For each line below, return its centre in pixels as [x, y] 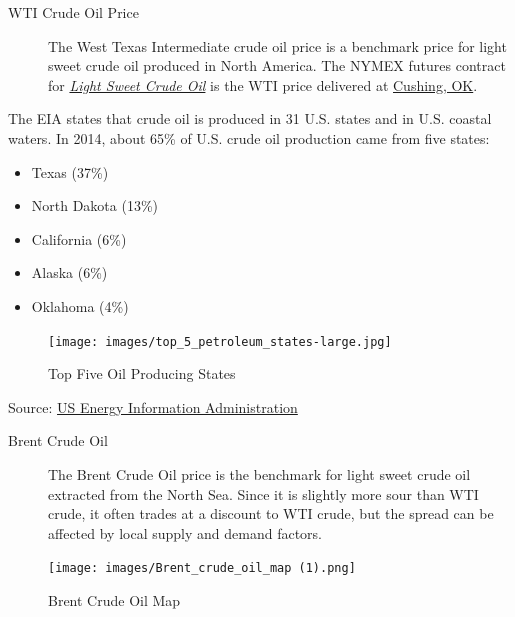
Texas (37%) [70, 171]
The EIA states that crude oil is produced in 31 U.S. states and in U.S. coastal [250, 118]
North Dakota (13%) [95, 205]
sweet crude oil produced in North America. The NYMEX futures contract [277, 65]
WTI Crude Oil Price [73, 12]
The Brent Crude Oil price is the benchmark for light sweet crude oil [259, 473]
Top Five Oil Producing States [142, 373]
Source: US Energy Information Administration [153, 406]
